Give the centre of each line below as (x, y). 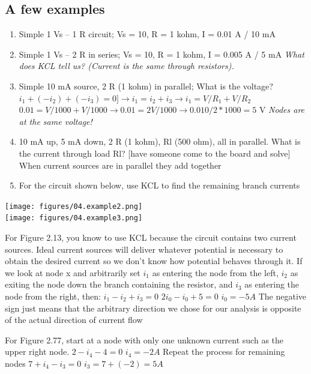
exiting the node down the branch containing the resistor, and (119, 284)
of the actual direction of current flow (74, 320)
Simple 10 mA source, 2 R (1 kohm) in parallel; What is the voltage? (146, 86)
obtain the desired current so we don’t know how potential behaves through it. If (154, 261)
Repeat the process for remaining (224, 351)
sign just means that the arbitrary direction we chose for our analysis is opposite (153, 308)
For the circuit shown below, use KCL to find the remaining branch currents (159, 185)
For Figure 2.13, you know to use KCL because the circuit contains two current (151, 237)
